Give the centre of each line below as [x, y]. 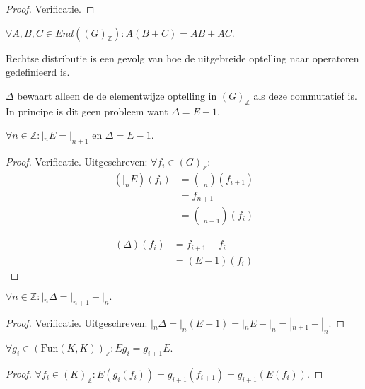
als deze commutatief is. [305, 95]
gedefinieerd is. [38, 72]
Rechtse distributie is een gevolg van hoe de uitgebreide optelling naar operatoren [182, 58]
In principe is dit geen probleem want [87, 111]
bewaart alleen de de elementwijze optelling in [117, 95]
